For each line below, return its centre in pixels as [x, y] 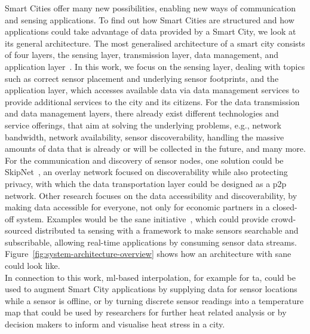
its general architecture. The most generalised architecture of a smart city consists [155, 43]
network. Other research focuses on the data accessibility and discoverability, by [151, 195]
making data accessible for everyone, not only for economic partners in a [137, 207]
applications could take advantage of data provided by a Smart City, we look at [151, 31]
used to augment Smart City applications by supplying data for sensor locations [151, 289]
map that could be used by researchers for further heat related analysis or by [146, 312]
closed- [285, 207]
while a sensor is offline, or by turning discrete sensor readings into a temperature [154, 300]
